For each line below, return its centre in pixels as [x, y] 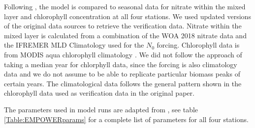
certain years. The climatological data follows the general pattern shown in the [123, 83]
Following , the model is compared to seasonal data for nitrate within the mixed [125, 6]
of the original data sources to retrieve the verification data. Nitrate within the [123, 26]
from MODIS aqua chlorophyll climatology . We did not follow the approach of [123, 54]
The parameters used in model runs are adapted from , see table [101, 109]
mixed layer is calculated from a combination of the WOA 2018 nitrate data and [125, 35]
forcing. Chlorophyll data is [198, 45]
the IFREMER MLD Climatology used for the [74, 45]
